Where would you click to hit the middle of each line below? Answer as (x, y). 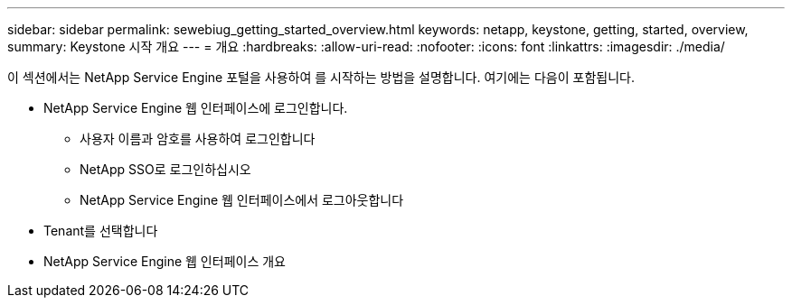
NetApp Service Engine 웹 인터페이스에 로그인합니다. (196, 108)
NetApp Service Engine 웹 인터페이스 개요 (165, 261)
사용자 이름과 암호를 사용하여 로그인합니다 (198, 139)
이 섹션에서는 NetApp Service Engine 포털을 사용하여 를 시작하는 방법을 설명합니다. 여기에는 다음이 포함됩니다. (321, 77)
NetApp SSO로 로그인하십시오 (165, 169)
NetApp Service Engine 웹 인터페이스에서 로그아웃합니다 (242, 200)
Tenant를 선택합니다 (101, 231)
